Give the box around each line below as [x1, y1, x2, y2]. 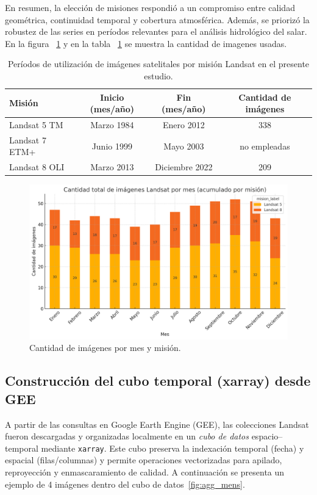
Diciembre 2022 [155, 161, 213, 173]
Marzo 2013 [90, 161, 134, 173]
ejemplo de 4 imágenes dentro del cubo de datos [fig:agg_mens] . [5, 477, 245, 490]
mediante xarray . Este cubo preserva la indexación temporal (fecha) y [41, 441, 304, 454]
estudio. [144, 69, 173, 82]
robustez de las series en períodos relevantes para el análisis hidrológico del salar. [5, 25, 307, 38]
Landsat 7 [9, 133, 46, 146]
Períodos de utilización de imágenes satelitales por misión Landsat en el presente [7, 57, 310, 70]
